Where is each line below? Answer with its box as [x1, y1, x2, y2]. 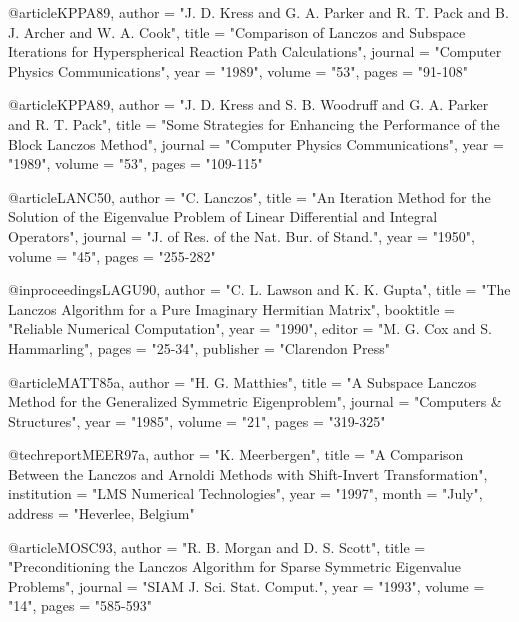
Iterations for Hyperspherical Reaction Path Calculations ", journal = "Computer [8, 41, 502, 62]
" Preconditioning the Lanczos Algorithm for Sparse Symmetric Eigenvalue [8, 556, 462, 577]
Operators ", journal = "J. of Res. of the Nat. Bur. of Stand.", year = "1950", [8, 225, 475, 246]
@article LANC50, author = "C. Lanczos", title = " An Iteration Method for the [8, 186, 491, 207]
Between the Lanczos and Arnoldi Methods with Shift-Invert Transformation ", [8, 463, 488, 484]
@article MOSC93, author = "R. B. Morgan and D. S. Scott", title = [8, 536, 426, 557]
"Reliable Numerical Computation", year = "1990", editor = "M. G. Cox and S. [8, 318, 492, 339]
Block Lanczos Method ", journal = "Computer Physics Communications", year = [8, 133, 504, 154]
